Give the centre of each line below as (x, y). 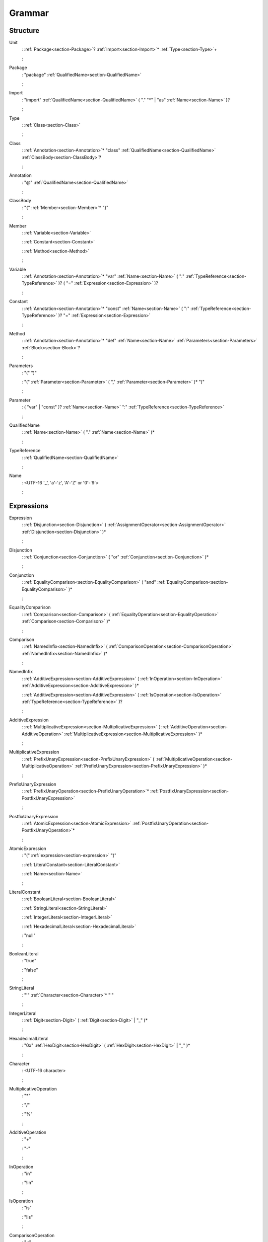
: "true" (29, 961)
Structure (24, 31)
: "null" (29, 935)
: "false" (30, 970)
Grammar (29, 13)
